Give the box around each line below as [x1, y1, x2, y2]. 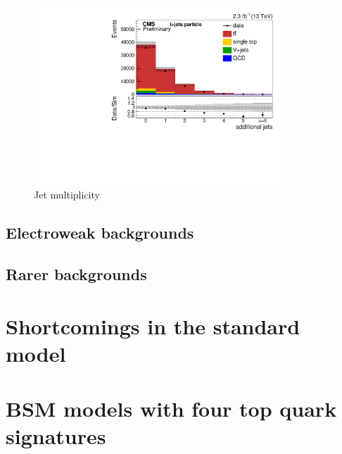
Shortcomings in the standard [6, 311, 300, 340]
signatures [6, 422, 106, 450]
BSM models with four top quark [6, 394, 337, 423]
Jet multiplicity [34, 187, 100, 202]
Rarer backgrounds [6, 263, 147, 285]
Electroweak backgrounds [6, 222, 194, 244]
